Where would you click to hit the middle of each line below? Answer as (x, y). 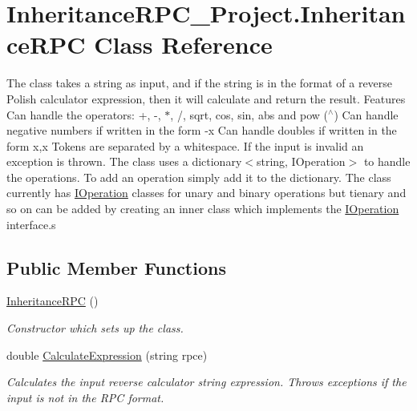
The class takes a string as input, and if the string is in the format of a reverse (200, 83)
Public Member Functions (116, 267)
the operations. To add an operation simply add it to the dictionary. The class (199, 177)
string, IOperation (301, 161)
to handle (387, 161)
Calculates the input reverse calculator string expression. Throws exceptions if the (206, 382)
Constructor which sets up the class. (95, 328)
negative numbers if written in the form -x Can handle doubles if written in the (202, 130)
